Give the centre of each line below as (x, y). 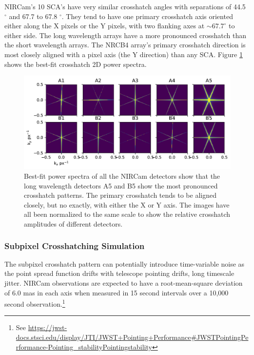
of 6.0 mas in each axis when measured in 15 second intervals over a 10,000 (117, 292)
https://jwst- (48, 327)
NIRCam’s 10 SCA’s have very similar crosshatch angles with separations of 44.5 (125, 6)
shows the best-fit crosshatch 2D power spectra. (76, 64)
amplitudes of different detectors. (73, 224)
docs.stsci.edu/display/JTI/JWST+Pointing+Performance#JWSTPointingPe (132, 337)
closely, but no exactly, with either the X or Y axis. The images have (127, 204)
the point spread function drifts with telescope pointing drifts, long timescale (119, 273)
